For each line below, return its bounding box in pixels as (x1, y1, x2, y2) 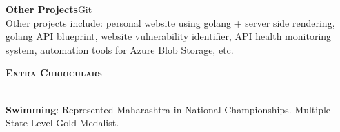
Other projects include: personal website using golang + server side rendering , (6, 15, 335, 30)
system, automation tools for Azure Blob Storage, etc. (6, 42, 234, 56)
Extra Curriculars (6, 65, 102, 80)
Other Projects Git (6, 2, 92, 16)
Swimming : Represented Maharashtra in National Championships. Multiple (6, 102, 331, 116)
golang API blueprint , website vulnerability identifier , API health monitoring (6, 29, 332, 43)
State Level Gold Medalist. (6, 115, 119, 130)
